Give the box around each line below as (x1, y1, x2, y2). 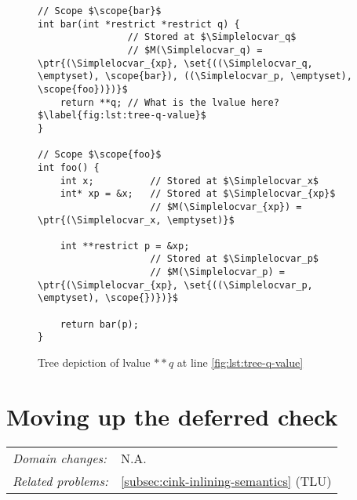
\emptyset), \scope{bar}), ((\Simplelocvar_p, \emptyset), (38, 71, 352, 82)
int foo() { (38, 161, 100, 173)
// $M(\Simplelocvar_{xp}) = (150, 201, 302, 212)
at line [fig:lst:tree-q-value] (177, 354, 304, 371)
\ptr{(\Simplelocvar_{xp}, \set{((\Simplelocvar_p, (38, 279, 313, 291)
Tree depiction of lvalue (38, 354, 151, 371)
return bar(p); (60, 318, 139, 330)
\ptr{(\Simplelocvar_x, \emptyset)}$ (38, 214, 235, 226)
